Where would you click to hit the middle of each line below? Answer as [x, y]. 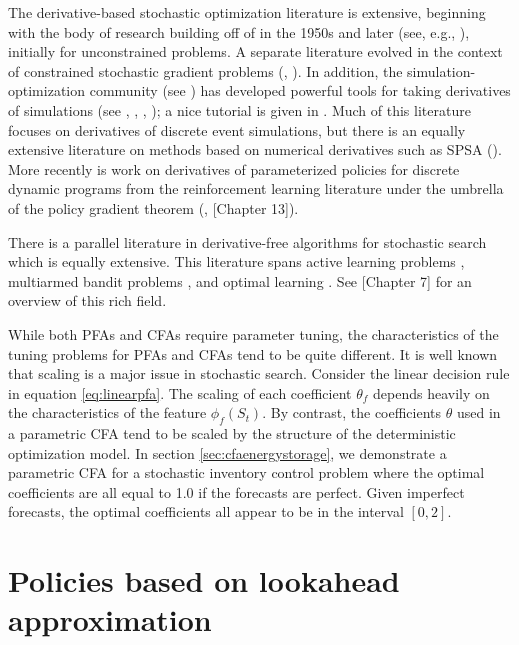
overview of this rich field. [87, 300]
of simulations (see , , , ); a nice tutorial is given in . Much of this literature [239, 109]
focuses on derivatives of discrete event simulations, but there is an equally [237, 129]
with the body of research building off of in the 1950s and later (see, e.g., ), [239, 31]
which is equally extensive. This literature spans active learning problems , [236, 261]
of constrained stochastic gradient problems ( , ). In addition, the [205, 70]
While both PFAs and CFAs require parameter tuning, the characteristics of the [253, 333]
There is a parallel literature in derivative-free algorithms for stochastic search [247, 241]
